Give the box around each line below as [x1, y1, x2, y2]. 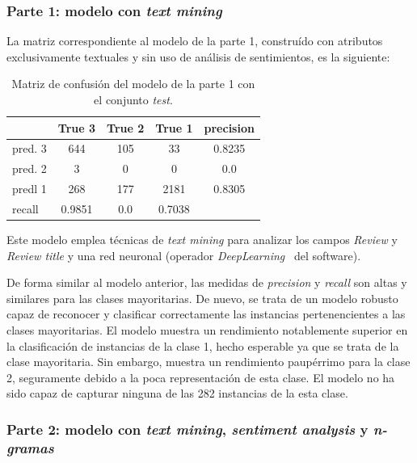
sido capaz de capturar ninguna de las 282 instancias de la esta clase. [6, 385, 348, 402]
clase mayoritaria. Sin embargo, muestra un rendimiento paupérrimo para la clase [6, 353, 411, 370]
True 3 [57, 119, 96, 136]
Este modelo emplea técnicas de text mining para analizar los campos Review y [6, 231, 398, 248]
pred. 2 [12, 160, 47, 177]
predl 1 [12, 180, 47, 197]
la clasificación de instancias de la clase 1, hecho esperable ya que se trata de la [6, 337, 399, 354]
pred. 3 [12, 140, 47, 157]
